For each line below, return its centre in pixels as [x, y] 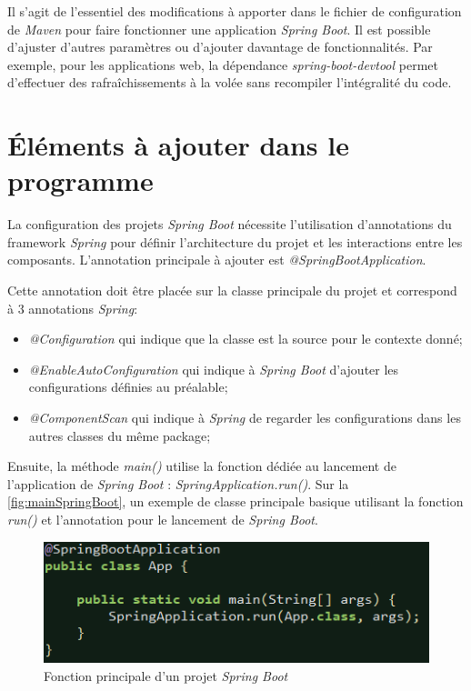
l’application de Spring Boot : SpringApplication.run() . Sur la [178, 483]
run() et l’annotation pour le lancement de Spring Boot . [163, 519]
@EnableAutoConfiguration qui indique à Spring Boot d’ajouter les [214, 369]
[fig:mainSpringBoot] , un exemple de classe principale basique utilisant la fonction [235, 501]
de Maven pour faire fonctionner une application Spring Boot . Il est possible [219, 29]
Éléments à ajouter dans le [178, 145]
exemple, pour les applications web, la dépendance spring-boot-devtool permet [223, 64]
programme [80, 180]
